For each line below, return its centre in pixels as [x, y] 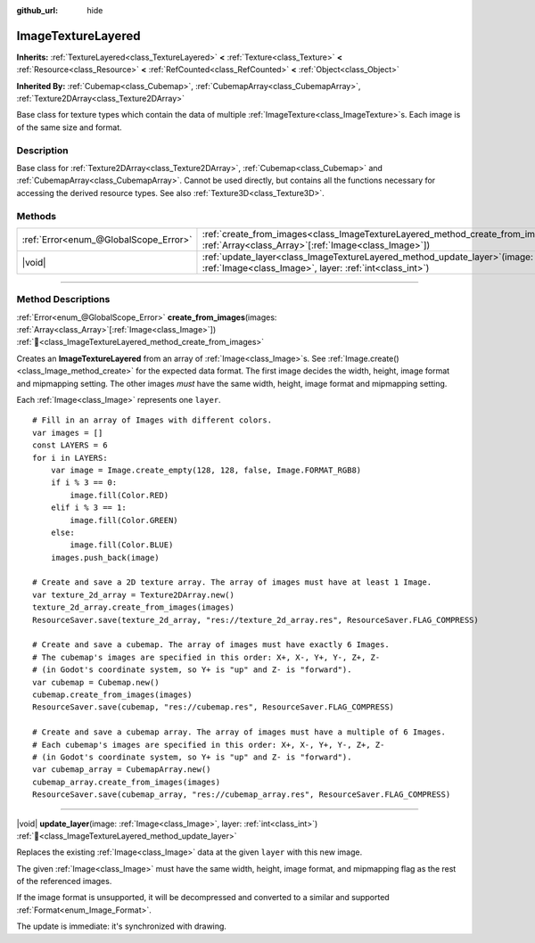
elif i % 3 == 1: [88, 508]
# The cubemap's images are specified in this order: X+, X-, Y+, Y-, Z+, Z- [206, 657]
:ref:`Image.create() [364, 358]
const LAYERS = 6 [70, 445]
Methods [37, 216]
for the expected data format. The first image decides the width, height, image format [292, 371]
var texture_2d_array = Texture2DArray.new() [134, 594]
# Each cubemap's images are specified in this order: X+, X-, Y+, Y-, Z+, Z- [209, 745]
